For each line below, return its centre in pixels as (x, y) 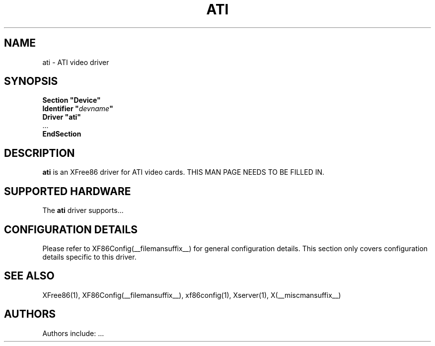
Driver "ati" (62, 117)
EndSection (62, 134)
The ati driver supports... (83, 210)
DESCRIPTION (39, 153)
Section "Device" (72, 100)
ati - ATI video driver (76, 62)
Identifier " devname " (78, 109)
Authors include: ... (73, 333)
